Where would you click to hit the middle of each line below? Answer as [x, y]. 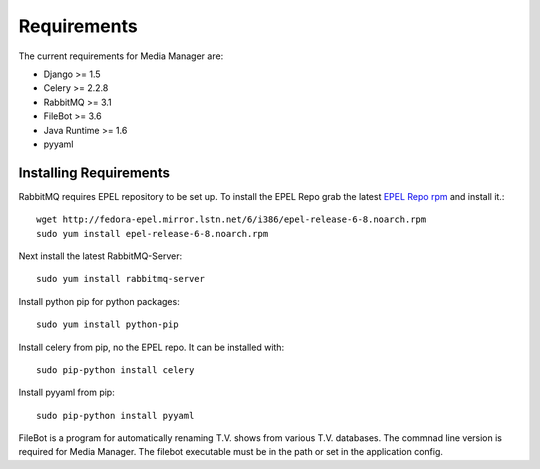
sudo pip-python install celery [115, 369]
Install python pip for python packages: [99, 301]
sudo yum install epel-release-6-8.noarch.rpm [152, 233]
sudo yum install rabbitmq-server [120, 279]
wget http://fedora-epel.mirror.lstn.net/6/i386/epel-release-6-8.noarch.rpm [231, 219]
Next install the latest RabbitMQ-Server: [100, 256]
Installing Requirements [94, 172]
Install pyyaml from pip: [66, 392]
